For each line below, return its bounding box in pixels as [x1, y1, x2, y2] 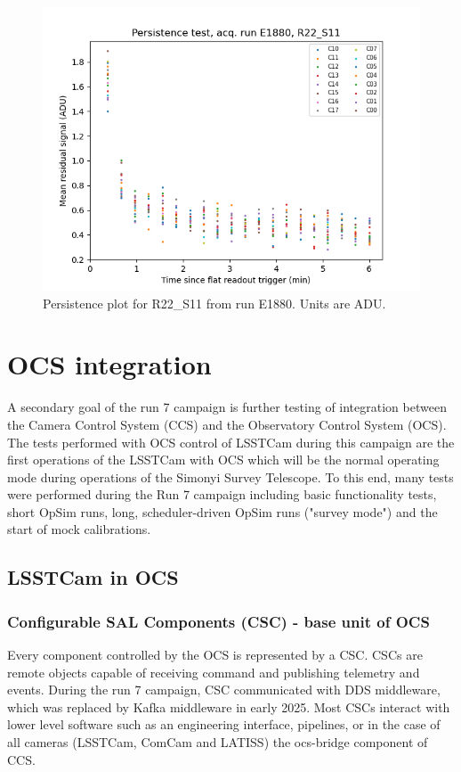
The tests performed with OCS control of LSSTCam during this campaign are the [7, 432, 455, 451]
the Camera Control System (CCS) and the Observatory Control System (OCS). [7, 415, 447, 433]
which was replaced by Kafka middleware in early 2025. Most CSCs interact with [7, 697, 450, 716]
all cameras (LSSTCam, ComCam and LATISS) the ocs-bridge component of [7, 733, 428, 751]
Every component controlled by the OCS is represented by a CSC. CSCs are [7, 645, 423, 664]
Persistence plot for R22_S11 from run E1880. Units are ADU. [43, 293, 386, 312]
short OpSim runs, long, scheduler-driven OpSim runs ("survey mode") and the [7, 502, 438, 521]
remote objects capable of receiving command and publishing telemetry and [7, 662, 420, 681]
